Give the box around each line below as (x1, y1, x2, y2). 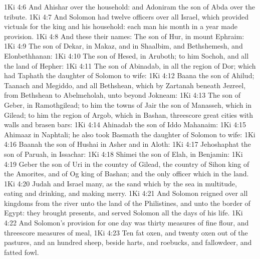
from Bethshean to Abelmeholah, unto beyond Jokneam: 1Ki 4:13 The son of (4, 90, 240, 100)
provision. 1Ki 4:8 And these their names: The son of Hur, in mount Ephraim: (4, 31, 244, 41)
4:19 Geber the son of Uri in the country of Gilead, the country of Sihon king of (4, 158, 249, 169)
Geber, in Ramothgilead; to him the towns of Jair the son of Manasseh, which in (4, 99, 251, 110)
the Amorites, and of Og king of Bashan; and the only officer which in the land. (4, 168, 249, 179)
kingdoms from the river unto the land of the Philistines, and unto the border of (4, 197, 250, 208)
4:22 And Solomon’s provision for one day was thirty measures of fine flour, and (4, 217, 249, 228)
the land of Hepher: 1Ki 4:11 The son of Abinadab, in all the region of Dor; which (4, 60, 256, 71)
